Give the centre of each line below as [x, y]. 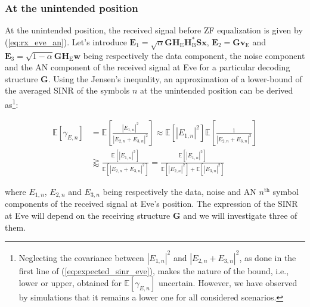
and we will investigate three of [240, 215]
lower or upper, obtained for [70, 283]
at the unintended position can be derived [216, 90]
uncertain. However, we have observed [228, 283]
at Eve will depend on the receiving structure [88, 215]
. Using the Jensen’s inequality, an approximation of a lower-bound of [175, 78]
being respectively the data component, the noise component [194, 55]
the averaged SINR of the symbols [67, 90]
